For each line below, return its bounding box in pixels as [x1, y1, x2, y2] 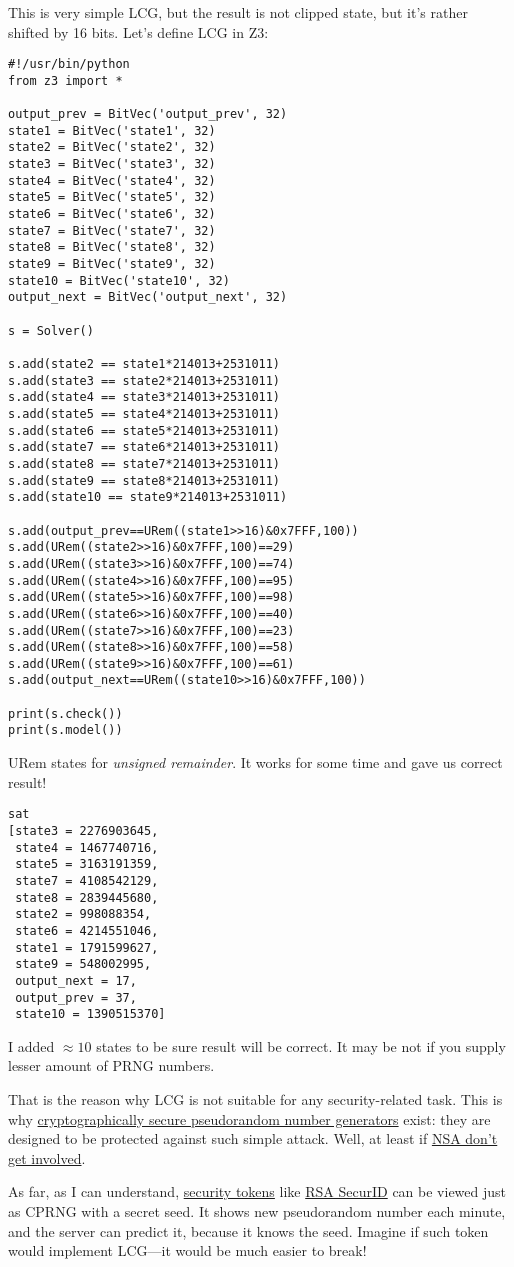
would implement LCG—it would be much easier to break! [8, 1240, 367, 1261]
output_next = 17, [15, 973, 137, 988]
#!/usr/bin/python [8, 57, 130, 72]
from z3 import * [8, 73, 123, 88]
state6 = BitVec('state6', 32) [8, 207, 216, 222]
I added [8, 1035, 55, 1056]
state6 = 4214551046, [15, 923, 159, 938]
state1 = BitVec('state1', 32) [8, 123, 216, 138]
